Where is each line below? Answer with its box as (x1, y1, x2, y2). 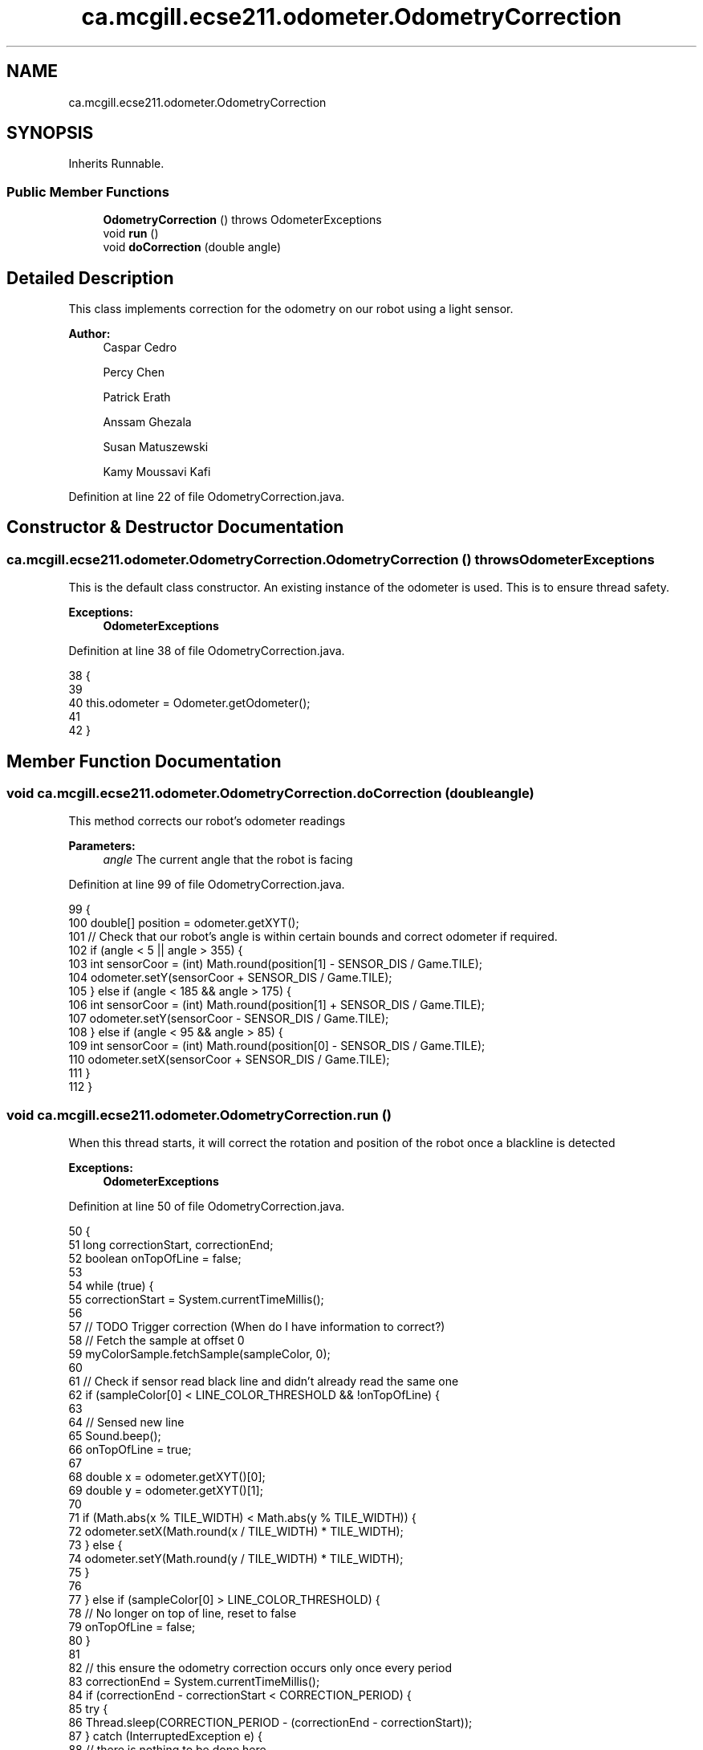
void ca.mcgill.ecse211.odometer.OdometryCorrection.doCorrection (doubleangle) (6, 785, 534, 802)
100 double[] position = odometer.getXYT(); (68, 916, 299, 930)
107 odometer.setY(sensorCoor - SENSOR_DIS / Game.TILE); (68, 1011, 389, 1026)
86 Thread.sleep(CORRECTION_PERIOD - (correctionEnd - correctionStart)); (68, 1715, 473, 1730)
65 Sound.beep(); (68, 1429, 161, 1443)
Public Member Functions (6, 183, 169, 200)
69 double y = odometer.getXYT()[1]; (68, 1483, 263, 1498)
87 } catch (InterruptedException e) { (68, 1729, 263, 1744)
